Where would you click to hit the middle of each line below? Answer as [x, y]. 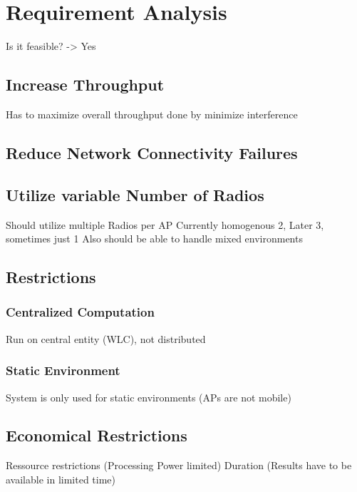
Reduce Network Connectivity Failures [152, 152]
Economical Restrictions [97, 435]
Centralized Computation [80, 312]
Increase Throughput [85, 84]
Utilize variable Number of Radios [135, 194]
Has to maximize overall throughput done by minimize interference [152, 114]
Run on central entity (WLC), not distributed [106, 338]
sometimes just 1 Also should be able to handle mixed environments [154, 239]
